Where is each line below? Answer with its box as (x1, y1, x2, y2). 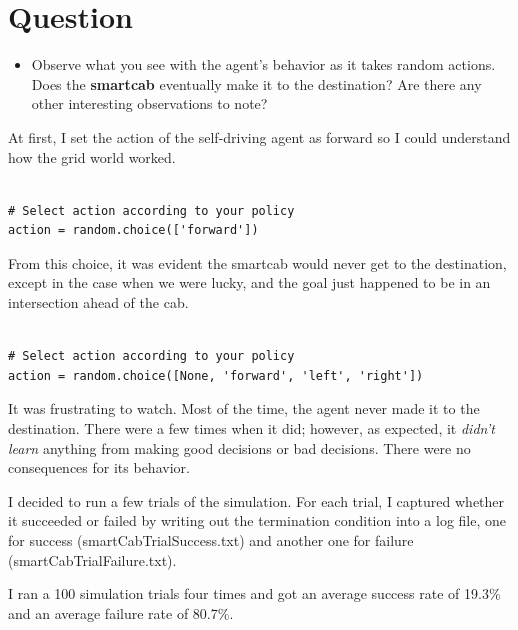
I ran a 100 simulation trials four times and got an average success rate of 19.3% (8, 583, 501, 604)
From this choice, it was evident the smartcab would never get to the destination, (8, 252, 507, 273)
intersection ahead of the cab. (8, 292, 189, 313)
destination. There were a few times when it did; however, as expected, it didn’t (8, 418, 495, 439)
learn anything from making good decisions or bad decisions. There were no (8, 437, 471, 458)
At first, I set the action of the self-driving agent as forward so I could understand (8, 126, 511, 147)
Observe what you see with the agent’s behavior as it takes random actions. (31, 54, 496, 75)
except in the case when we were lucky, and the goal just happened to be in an (8, 272, 491, 293)
